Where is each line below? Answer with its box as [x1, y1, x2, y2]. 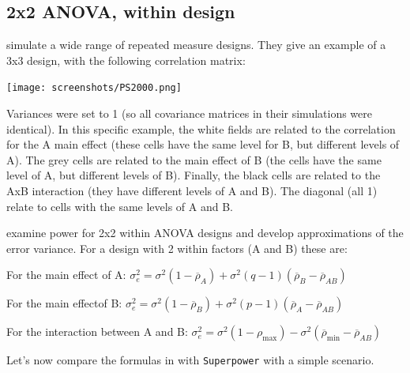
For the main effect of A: [6, 266, 126, 283]
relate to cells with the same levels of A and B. [6, 198, 234, 214]
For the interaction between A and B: [6, 323, 188, 340]
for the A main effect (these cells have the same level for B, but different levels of [6, 136, 400, 153]
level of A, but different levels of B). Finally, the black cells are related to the [6, 167, 381, 183]
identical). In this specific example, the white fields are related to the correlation [6, 120, 396, 137]
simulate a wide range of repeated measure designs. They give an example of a [6, 36, 386, 53]
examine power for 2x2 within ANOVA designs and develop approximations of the [6, 224, 404, 241]
